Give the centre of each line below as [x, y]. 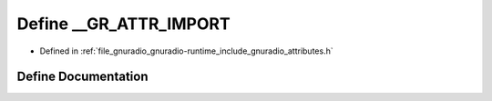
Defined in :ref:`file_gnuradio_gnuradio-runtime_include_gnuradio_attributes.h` [186, 51]
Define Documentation [82, 77]
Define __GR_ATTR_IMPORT [124, 24]
